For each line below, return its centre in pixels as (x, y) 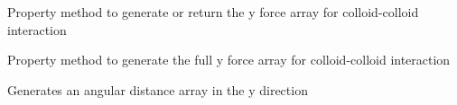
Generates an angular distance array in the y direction (158, 89)
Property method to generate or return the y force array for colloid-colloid (213, 12)
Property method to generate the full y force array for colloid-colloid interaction (229, 60)
